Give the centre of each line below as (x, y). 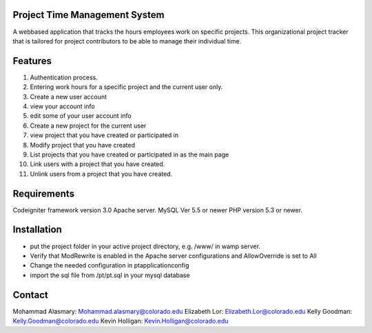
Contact (30, 295)
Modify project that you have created (83, 145)
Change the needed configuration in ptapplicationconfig (110, 265)
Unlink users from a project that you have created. (101, 174)
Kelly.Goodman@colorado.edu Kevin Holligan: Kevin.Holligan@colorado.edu (121, 321)
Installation (37, 230)
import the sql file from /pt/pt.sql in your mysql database (110, 275)
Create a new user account (68, 97)
